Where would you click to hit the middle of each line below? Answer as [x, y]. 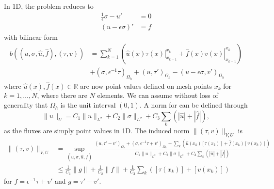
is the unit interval [88, 105]
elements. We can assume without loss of [158, 95]
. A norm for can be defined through [193, 105]
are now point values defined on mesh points [146, 86]
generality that [26, 105]
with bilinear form [31, 37]
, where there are [62, 95]
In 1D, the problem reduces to [49, 6]
